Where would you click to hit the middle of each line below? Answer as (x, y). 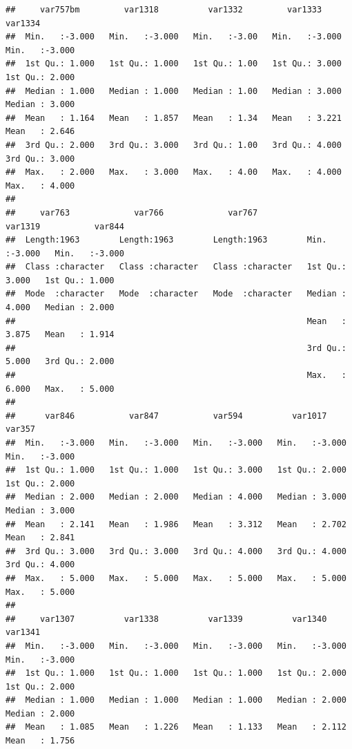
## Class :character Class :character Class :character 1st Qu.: (176, 267)
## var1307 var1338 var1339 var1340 (166, 619)
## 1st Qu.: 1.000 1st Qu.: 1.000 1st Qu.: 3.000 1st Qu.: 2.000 (176, 470)
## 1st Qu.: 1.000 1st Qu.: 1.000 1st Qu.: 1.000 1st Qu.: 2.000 (176, 673)
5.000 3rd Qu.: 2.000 (60, 362)
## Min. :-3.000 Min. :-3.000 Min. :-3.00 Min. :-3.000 (174, 37)
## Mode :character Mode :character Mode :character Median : (176, 294)
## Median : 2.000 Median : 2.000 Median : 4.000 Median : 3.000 (176, 497)
